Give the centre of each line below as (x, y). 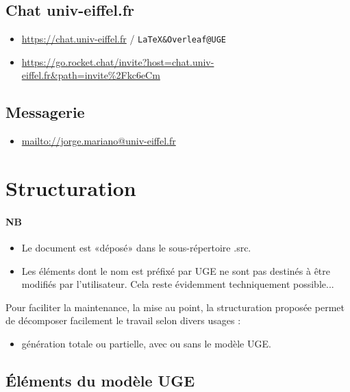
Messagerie (45, 112)
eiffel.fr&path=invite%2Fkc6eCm (91, 75)
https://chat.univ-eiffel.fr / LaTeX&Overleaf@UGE (124, 39)
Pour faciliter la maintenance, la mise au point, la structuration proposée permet (175, 307)
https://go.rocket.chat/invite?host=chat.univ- (118, 61)
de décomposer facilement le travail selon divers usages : (123, 320)
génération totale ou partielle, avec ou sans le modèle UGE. (146, 343)
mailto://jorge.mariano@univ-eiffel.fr (99, 141)
